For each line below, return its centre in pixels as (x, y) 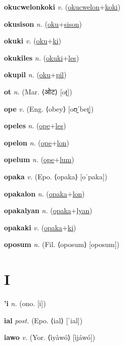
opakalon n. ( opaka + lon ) (44, 193)
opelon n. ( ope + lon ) (37, 142)
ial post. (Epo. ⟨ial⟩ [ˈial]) (43, 320)
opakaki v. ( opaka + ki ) (40, 227)
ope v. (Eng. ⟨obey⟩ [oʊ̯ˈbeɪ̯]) (49, 108)
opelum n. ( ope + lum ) (39, 159)
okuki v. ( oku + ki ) (33, 41)
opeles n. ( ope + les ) (35, 126)
